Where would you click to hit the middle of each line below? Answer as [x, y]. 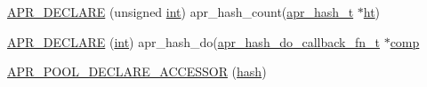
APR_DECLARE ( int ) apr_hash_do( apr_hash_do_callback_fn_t [193, 41]
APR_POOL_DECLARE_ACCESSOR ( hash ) [137, 71]
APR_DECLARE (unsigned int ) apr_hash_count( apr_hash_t [181, 12]
